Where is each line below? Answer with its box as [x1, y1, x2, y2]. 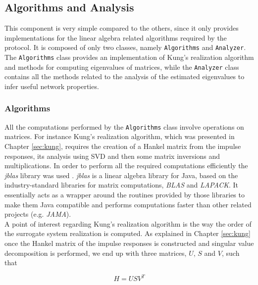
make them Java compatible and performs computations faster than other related [4, 199, 252, 209]
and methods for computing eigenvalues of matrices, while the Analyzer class [4, 61, 239, 72]
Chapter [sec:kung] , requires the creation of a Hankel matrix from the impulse [4, 141, 241, 151]
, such [221, 247, 240, 258]
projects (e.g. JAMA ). [4, 209, 71, 219]
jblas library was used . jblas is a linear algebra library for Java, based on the [4, 170, 238, 180]
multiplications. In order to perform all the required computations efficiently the [4, 160, 248, 171]
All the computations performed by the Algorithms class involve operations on [4, 121, 244, 132]
